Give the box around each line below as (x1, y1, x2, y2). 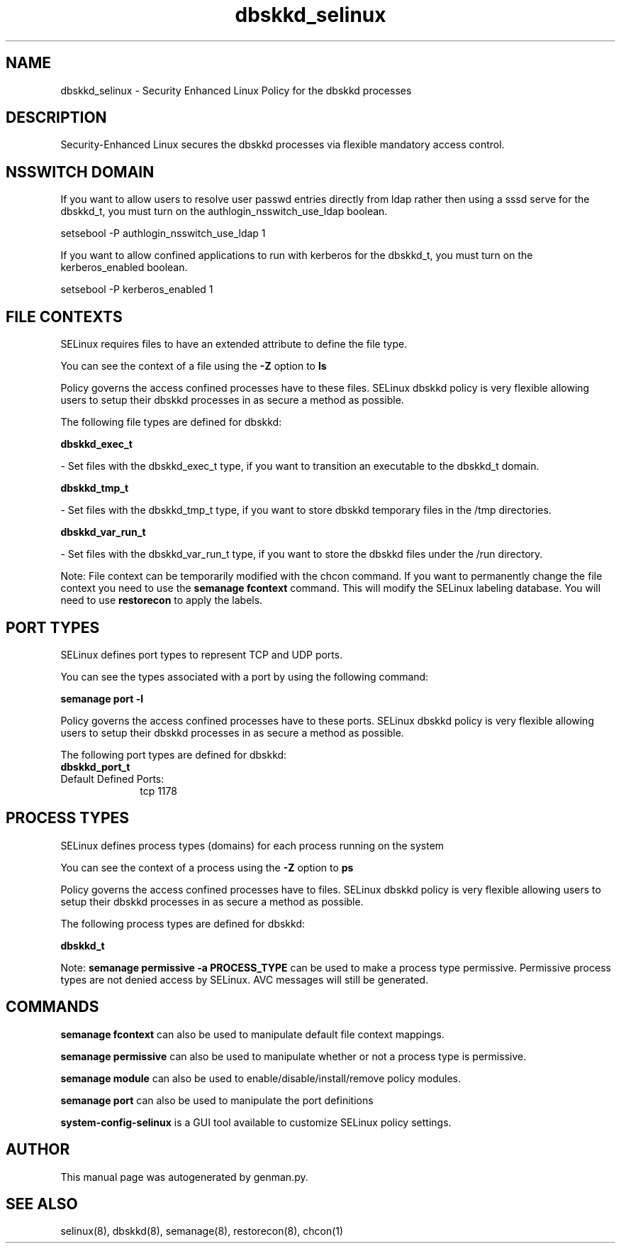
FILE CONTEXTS (6, 307, 123, 326)
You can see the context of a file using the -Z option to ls (60, 360, 327, 373)
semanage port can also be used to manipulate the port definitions (60, 1094, 374, 1106)
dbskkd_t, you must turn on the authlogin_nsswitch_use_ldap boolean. (60, 205, 388, 218)
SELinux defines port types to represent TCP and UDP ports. (60, 648, 343, 661)
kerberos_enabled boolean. (60, 261, 188, 274)
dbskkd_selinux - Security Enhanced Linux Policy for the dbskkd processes (60, 84, 412, 97)
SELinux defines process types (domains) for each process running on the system (60, 839, 444, 852)
